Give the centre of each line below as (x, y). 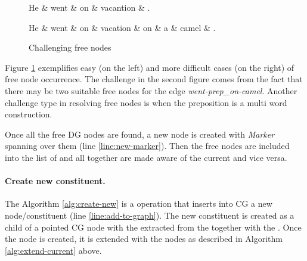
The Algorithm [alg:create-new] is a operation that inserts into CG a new (139, 203)
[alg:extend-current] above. (53, 250)
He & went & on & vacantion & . (89, 7)
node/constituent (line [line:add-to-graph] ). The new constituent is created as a (150, 215)
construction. (29, 114)
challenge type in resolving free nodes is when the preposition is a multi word (146, 102)
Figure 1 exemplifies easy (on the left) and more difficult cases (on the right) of (150, 67)
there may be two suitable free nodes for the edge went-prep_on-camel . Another (151, 90)
